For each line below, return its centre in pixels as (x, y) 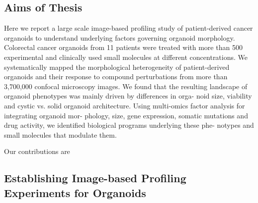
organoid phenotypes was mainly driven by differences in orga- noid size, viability (128, 96)
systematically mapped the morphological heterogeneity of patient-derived (117, 67)
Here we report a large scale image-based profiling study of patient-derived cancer (129, 28)
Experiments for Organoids (75, 192)
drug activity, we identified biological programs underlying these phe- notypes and (129, 125)
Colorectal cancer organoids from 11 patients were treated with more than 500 (123, 47)
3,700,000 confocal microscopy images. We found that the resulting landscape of (126, 86)
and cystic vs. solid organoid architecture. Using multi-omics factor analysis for (125, 105)
